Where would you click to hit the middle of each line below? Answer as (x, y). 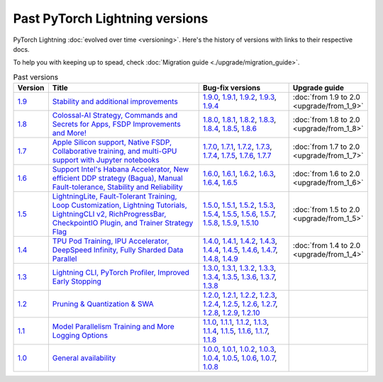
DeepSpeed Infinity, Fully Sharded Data (118, 250)
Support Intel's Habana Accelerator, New (121, 169)
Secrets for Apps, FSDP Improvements (116, 124)
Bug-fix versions (232, 88)
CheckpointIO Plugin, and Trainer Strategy (123, 223)
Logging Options (80, 335)
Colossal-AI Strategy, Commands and (115, 116)
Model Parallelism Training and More (113, 327)
